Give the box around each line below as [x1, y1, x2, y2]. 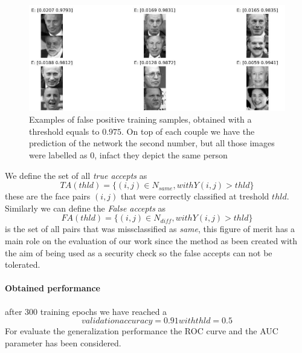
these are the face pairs [5, 190, 91, 202]
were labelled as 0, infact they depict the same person [29, 149, 228, 161]
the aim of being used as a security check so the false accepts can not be [5, 246, 272, 259]
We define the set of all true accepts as [5, 169, 147, 181]
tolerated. [5, 258, 40, 271]
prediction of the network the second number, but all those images [29, 137, 275, 149]
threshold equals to [29, 125, 100, 137]
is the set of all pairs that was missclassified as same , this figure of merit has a [5, 222, 295, 235]
